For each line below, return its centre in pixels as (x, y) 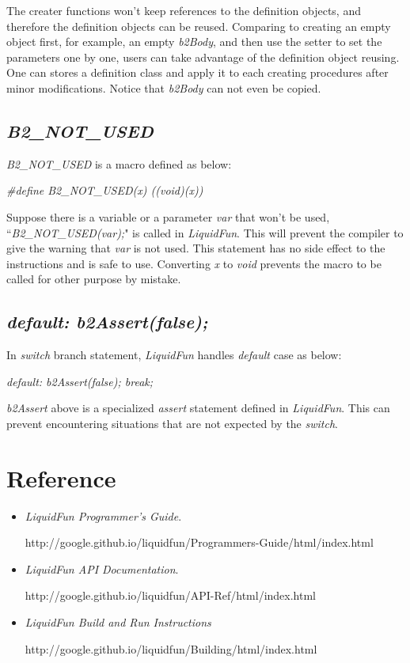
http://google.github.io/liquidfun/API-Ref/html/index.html (171, 595)
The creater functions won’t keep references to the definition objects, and (184, 10)
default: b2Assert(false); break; (80, 381)
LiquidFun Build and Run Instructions (118, 622)
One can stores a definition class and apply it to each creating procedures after (197, 72)
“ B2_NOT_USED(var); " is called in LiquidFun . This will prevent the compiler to (205, 232)
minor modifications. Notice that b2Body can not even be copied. (164, 87)
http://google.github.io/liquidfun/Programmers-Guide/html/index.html (199, 542)
